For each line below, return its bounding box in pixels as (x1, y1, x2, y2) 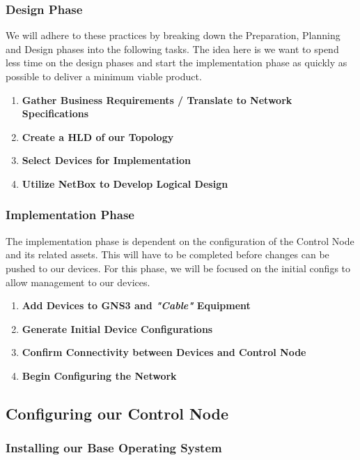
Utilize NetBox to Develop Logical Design (22, 176, 228, 191)
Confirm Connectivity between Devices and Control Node (22, 345, 306, 359)
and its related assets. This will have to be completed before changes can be (6, 247, 329, 262)
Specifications (22, 106, 89, 121)
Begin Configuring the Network (22, 368, 177, 383)
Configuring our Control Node (6, 402, 229, 424)
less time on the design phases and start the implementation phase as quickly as (6, 55, 347, 70)
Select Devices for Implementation (22, 153, 191, 168)
